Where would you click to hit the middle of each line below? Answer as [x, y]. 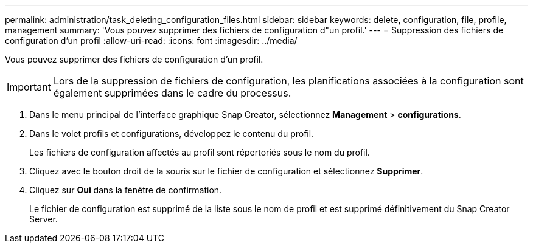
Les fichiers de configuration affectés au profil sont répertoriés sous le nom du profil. [200, 152]
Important [29, 87]
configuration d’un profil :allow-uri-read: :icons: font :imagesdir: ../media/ [151, 40]
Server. [44, 219]
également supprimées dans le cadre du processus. [172, 93]
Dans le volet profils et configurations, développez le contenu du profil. [172, 133]
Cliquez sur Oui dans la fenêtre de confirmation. [126, 190]
